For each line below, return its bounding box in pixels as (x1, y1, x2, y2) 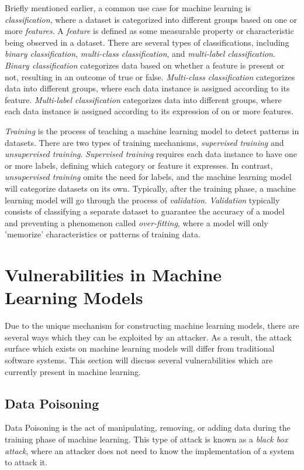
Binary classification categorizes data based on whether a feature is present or (5, 59, 285, 71)
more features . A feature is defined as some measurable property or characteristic (5, 25, 294, 37)
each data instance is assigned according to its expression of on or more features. (5, 105, 293, 117)
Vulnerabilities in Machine (5, 263, 222, 287)
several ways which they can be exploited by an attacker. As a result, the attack (5, 331, 292, 343)
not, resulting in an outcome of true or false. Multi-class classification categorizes (5, 70, 295, 83)
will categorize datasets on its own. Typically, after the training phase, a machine (5, 182, 296, 194)
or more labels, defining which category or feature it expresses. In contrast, (5, 159, 273, 171)
